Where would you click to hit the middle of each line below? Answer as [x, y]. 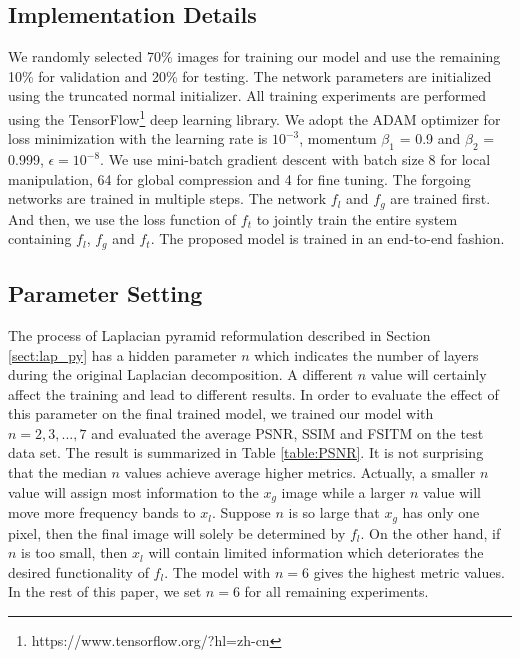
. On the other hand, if [430, 532]
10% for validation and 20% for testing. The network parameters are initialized [250, 75]
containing [40, 238]
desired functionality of [78, 571]
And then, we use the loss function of [122, 218]
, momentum [338, 138]
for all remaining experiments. [336, 591]
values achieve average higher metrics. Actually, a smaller [300, 472]
